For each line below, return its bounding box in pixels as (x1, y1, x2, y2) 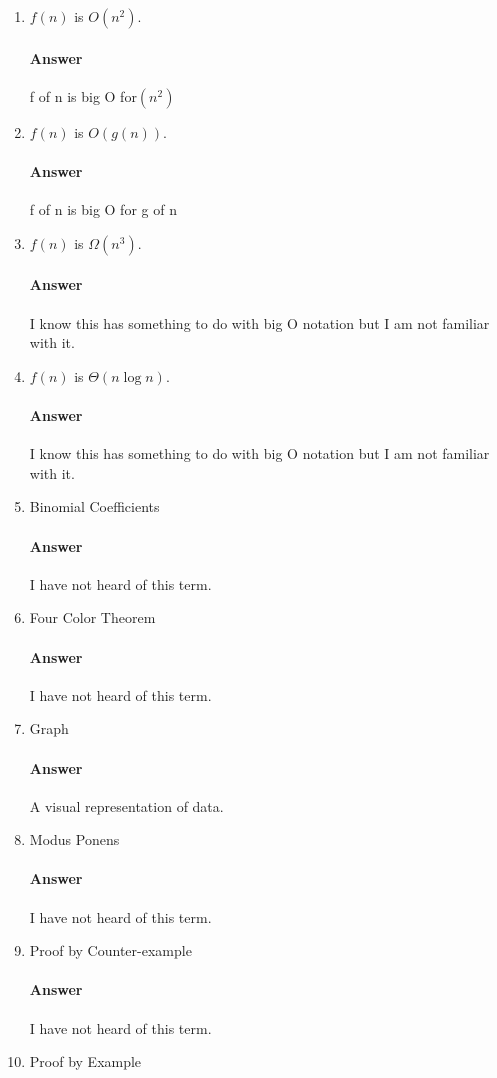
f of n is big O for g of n (29, 199, 177, 220)
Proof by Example (29, 1051, 142, 1072)
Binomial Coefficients (29, 496, 160, 517)
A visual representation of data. (29, 795, 224, 816)
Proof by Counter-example (29, 940, 192, 961)
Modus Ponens (29, 829, 120, 850)
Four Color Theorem (29, 607, 156, 628)
